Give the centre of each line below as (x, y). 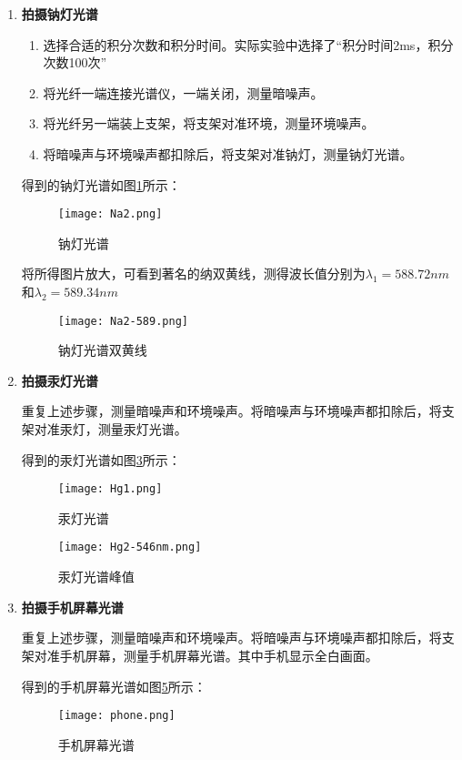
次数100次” (75, 62)
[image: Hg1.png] (110, 489)
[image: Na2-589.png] (123, 321)
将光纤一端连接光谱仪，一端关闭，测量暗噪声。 (183, 92)
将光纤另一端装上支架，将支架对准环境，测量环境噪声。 (209, 123)
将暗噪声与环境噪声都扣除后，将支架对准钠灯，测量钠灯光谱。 (228, 153)
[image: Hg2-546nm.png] (130, 547)
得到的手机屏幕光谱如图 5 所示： (114, 686)
